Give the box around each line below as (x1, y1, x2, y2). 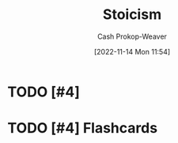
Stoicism (102, 6, 162, 24)
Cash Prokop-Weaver (97, 32, 168, 41)
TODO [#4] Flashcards (7, 119, 158, 137)
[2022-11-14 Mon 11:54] (93, 47, 171, 56)
